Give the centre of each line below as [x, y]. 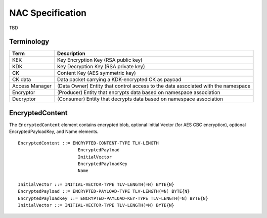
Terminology [29, 42]
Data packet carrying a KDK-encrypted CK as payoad [119, 80]
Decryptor [24, 99]
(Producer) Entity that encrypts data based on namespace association [139, 92]
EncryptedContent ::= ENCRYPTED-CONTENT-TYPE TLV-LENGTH [89, 143]
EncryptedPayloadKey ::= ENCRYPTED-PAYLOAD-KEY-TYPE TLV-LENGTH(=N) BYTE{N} [113, 198]
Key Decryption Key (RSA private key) [101, 67]
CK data [22, 80]
